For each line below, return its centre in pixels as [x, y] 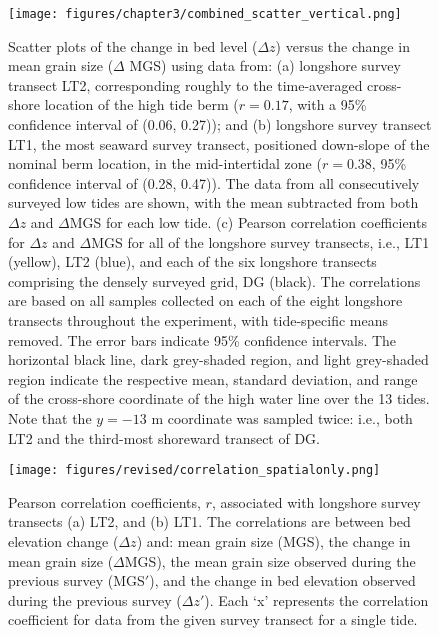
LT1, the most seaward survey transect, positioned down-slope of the [219, 143]
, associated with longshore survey [316, 501]
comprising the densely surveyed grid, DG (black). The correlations [214, 280]
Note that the [50, 417]
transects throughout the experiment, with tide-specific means [198, 319]
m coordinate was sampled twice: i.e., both [282, 417]
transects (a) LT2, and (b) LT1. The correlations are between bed [209, 521]
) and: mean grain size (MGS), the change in [273, 540]
